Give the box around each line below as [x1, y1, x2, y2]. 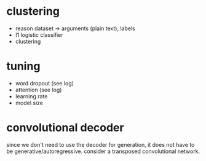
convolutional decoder [6, 121, 124, 135]
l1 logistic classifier [15, 31, 63, 38]
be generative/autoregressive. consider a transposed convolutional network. [6, 147, 200, 155]
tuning [6, 60, 41, 73]
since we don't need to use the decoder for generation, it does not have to [6, 141, 195, 148]
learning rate [15, 92, 48, 100]
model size [15, 99, 43, 106]
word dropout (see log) [15, 79, 74, 87]
